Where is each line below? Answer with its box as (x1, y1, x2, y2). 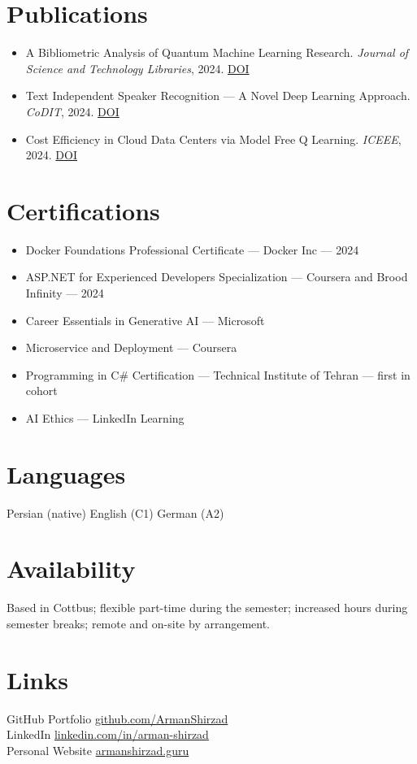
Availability (7, 552, 136, 585)
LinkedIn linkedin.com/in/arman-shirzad (7, 726, 209, 743)
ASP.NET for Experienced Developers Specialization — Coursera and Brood (25, 268, 408, 285)
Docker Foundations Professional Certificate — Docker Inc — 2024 (25, 241, 359, 258)
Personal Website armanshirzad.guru (7, 741, 189, 758)
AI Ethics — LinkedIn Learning (25, 409, 185, 426)
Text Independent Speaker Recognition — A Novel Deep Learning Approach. (25, 87, 410, 104)
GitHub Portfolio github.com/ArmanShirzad (7, 710, 228, 727)
